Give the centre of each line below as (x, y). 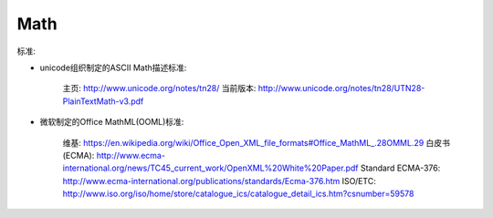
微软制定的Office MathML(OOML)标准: (112, 122)
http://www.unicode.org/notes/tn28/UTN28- (341, 88)
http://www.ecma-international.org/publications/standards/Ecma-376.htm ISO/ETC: (219, 181)
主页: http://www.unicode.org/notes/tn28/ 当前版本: (159, 88)
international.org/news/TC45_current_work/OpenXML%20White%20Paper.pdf (210, 168)
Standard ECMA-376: (400, 168)
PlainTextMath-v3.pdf (103, 101)
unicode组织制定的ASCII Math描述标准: (113, 67)
